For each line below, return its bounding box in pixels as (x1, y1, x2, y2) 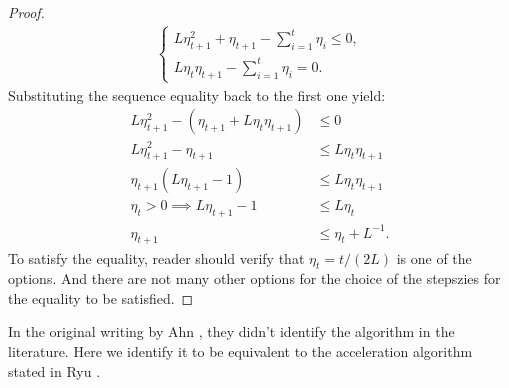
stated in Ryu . (8, 360, 101, 381)
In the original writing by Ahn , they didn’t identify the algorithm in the (8, 321, 455, 342)
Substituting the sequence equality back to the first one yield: (8, 84, 386, 105)
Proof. (8, 2, 45, 22)
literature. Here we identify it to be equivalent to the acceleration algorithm (8, 341, 473, 362)
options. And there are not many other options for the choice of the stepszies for (8, 268, 501, 289)
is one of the (396, 247, 472, 268)
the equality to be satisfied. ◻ (8, 287, 194, 308)
